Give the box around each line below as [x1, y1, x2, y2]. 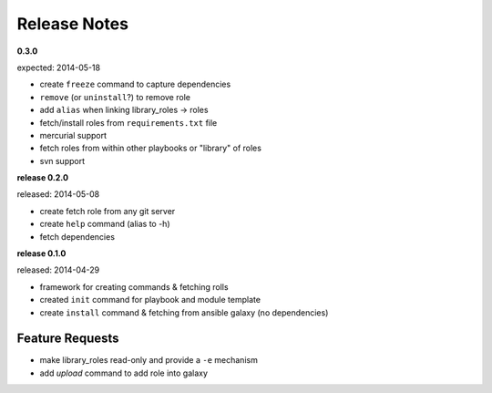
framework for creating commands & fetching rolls [39, 281, 229, 292]
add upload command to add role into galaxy [39, 367, 209, 378]
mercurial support [39, 129, 108, 140]
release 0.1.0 [16, 248, 67, 259]
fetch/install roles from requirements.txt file [39, 117, 218, 128]
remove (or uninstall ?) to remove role [39, 91, 191, 102]
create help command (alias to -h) [39, 219, 170, 230]
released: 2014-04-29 [16, 264, 100, 275]
